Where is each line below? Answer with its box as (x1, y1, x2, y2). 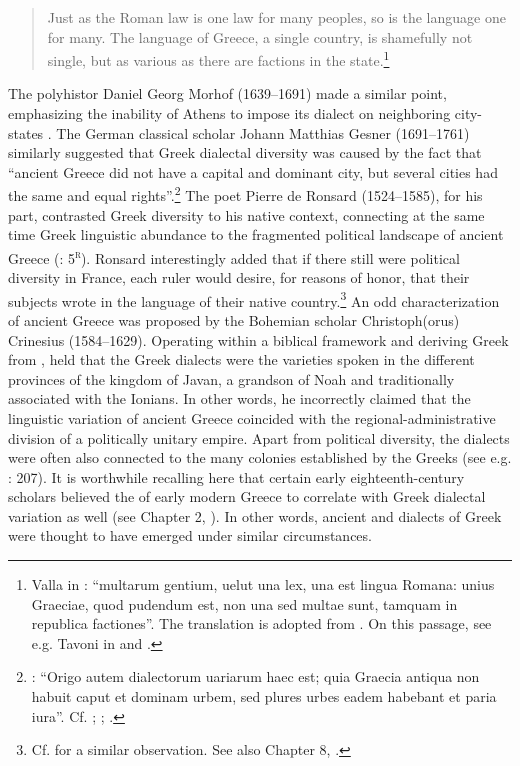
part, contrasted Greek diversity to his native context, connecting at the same (8, 204, 485, 225)
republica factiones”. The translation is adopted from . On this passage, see (31, 613, 492, 634)
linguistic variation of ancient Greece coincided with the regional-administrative (8, 407, 496, 428)
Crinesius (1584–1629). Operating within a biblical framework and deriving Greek (8, 329, 509, 350)
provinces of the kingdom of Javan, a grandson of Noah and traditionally (8, 368, 455, 389)
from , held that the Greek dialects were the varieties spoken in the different (8, 349, 475, 370)
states (8, 122, 44, 143)
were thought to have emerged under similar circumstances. (8, 525, 372, 546)
